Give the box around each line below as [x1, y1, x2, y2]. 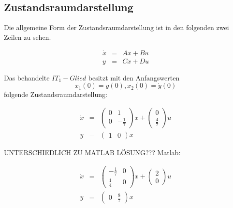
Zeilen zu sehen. [4, 32, 51, 42]
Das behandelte [4, 72, 50, 82]
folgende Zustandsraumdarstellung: [4, 89, 107, 99]
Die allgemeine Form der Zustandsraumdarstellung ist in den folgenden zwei [4, 22, 229, 32]
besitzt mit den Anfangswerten [88, 72, 180, 82]
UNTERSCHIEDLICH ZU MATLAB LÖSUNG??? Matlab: [4, 147, 181, 157]
